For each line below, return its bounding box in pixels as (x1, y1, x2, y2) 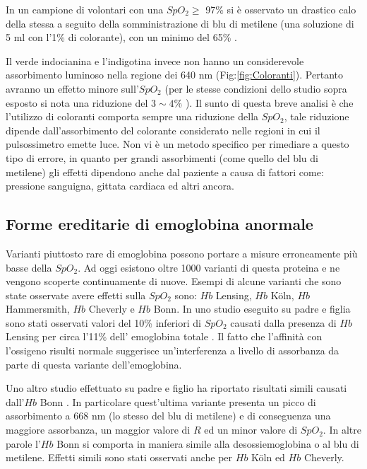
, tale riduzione (284, 109, 349, 124)
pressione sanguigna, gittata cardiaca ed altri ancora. (6, 178, 234, 193)
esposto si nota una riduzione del (6, 95, 148, 110)
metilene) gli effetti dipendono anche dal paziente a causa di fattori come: (6, 164, 324, 179)
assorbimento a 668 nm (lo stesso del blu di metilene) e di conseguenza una (6, 408, 331, 423)
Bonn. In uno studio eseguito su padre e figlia (153, 301, 351, 316)
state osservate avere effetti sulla (6, 287, 146, 302)
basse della (6, 260, 52, 274)
